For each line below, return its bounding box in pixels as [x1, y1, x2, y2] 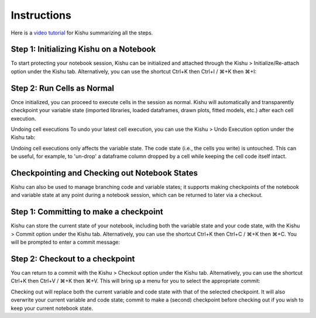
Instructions [11, 9, 71, 22]
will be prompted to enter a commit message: [11, 238, 120, 246]
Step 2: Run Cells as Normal [11, 83, 114, 93]
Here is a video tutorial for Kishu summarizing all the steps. [11, 29, 153, 36]
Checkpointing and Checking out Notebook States [11, 168, 198, 178]
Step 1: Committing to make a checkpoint [11, 207, 163, 217]
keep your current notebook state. [11, 305, 94, 312]
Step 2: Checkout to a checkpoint [11, 254, 135, 264]
